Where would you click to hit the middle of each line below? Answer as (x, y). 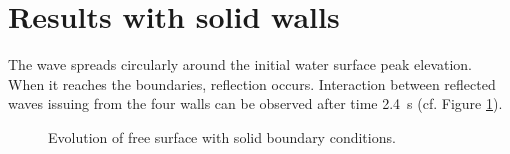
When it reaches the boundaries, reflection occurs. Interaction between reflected (252, 83)
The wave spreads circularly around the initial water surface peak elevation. (240, 64)
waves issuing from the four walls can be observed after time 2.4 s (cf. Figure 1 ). (255, 103)
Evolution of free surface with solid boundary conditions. (222, 136)
